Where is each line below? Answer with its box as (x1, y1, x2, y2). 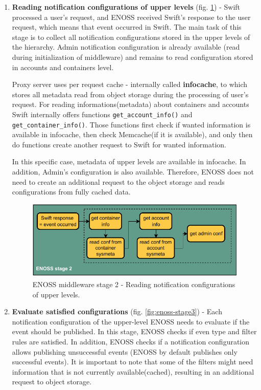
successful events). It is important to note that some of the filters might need (12, 356, 253, 367)
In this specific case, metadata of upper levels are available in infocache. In (12, 156, 246, 167)
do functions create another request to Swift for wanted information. (12, 139, 227, 149)
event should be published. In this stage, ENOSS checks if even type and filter (12, 326, 257, 337)
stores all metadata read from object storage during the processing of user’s (12, 89, 249, 99)
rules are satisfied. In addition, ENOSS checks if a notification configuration (12, 336, 250, 346)
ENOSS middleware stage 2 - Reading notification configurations (32, 279, 235, 290)
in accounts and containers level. (12, 61, 114, 72)
